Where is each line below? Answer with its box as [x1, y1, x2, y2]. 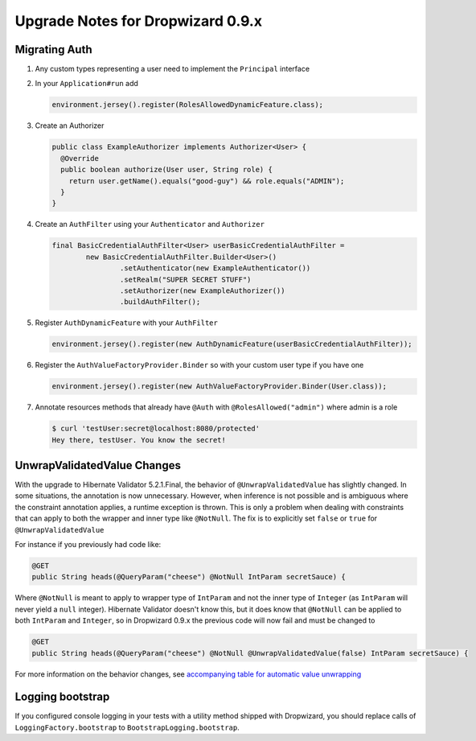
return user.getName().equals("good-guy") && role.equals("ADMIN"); [68, 176, 345, 185]
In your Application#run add [35, 79, 138, 89]
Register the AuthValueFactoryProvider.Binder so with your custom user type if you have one [35, 360, 364, 370]
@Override [60, 154, 100, 163]
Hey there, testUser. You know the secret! [51, 435, 227, 444]
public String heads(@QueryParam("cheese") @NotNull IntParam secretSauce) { [31, 572, 346, 582]
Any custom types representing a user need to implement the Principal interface [35, 64, 310, 74]
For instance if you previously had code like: [14, 540, 162, 550]
